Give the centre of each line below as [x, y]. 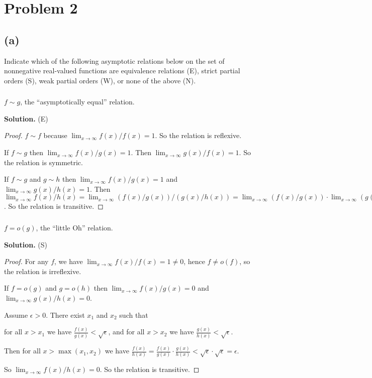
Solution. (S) [26, 244]
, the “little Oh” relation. [74, 227]
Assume [16, 314]
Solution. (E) [26, 118]
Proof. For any [26, 261]
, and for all [126, 332]
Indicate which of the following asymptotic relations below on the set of [114, 60]
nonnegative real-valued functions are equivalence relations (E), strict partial [122, 71]
